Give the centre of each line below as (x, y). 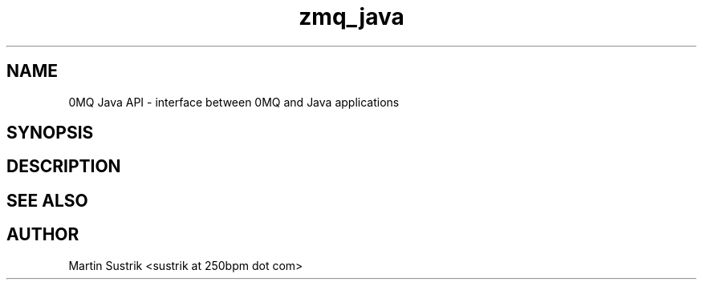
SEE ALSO (47, 200)
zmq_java (351, 17)
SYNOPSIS (50, 133)
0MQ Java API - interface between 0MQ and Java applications (234, 102)
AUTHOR (43, 235)
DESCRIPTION (64, 167)
